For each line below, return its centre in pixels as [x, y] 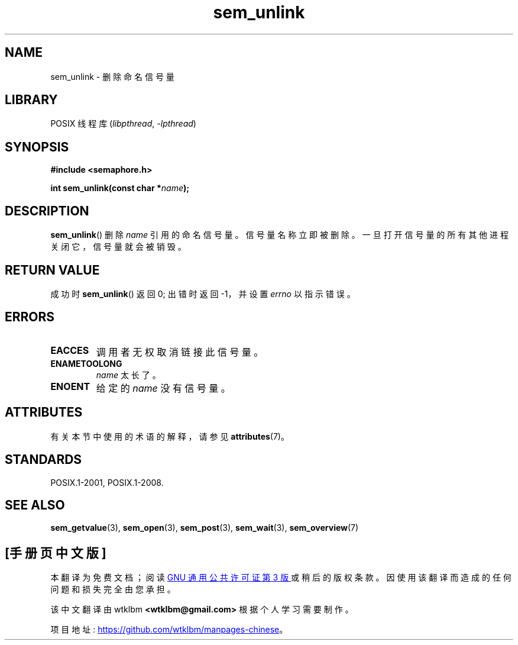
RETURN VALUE [52, 270]
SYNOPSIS [37, 147]
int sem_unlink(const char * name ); [120, 188]
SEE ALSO [35, 505]
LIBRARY [31, 100]
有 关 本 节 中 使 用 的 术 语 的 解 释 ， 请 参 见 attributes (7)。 [170, 436]
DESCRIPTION [47, 211]
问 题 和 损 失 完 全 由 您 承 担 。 [113, 589]
